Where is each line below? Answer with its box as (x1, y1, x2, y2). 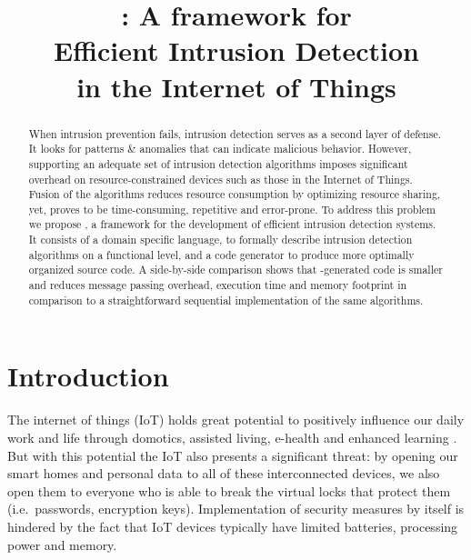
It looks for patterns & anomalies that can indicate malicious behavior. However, (28, 141, 412, 156)
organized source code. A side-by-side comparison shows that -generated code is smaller (28, 262, 443, 277)
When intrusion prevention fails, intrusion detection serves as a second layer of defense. (28, 125, 441, 141)
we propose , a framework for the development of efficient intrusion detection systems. (28, 216, 436, 232)
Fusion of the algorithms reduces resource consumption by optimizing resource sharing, (28, 186, 441, 202)
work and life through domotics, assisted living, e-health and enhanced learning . (7, 427, 457, 446)
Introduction (7, 357, 169, 395)
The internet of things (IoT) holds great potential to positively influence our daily (7, 410, 465, 429)
